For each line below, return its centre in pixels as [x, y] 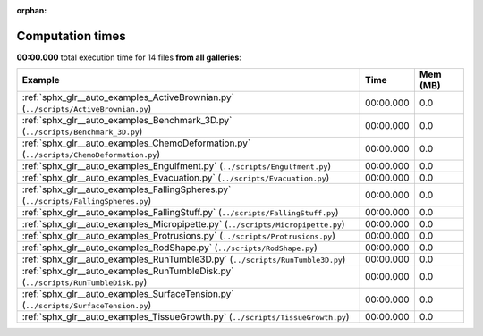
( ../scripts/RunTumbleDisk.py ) [85, 282]
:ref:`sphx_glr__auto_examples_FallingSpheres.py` [127, 189]
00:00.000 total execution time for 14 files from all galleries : [129, 57]
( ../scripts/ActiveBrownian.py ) [87, 109]
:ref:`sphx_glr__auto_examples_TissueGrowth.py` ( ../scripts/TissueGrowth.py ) [186, 317]
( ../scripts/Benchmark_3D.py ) [82, 131]
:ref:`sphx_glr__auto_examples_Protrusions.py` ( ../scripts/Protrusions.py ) [178, 236]
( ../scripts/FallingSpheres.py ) [87, 201]
